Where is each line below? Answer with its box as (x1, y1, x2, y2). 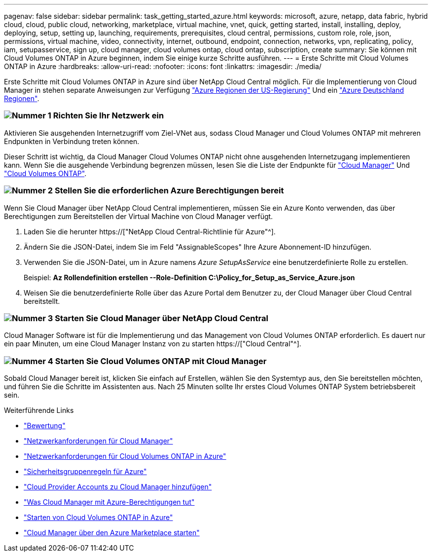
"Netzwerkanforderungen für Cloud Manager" (24, 437, 173, 445)
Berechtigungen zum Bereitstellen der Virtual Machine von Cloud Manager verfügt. (4, 212, 273, 221)
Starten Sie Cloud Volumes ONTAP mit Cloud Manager (55, 356, 267, 366)
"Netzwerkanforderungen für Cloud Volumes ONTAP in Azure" (24, 452, 226, 460)
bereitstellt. (24, 297, 60, 305)
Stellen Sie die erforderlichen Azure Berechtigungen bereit (54, 185, 284, 196)
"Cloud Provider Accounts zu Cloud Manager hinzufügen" (24, 482, 212, 491)
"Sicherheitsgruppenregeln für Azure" (24, 467, 147, 476)
